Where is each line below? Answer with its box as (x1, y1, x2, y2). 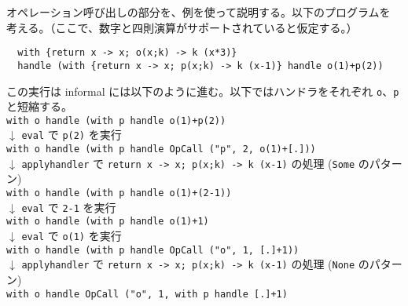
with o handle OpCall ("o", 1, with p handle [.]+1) (6, 288, 288, 300)
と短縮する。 (6, 98, 72, 115)
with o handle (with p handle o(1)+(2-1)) (6, 187, 232, 199)
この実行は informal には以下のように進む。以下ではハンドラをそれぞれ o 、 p (6, 82, 399, 99)
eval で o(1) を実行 (21, 227, 122, 243)
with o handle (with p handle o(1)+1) (6, 216, 209, 228)
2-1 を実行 (62, 199, 116, 215)
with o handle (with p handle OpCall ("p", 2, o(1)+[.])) (6, 144, 316, 155)
